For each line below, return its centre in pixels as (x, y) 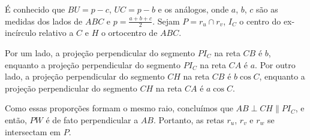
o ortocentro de (129, 33)
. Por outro (275, 64)
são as (267, 9)
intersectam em (33, 131)
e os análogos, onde (193, 9)
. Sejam (166, 21)
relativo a (56, 33)
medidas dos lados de (44, 21)
